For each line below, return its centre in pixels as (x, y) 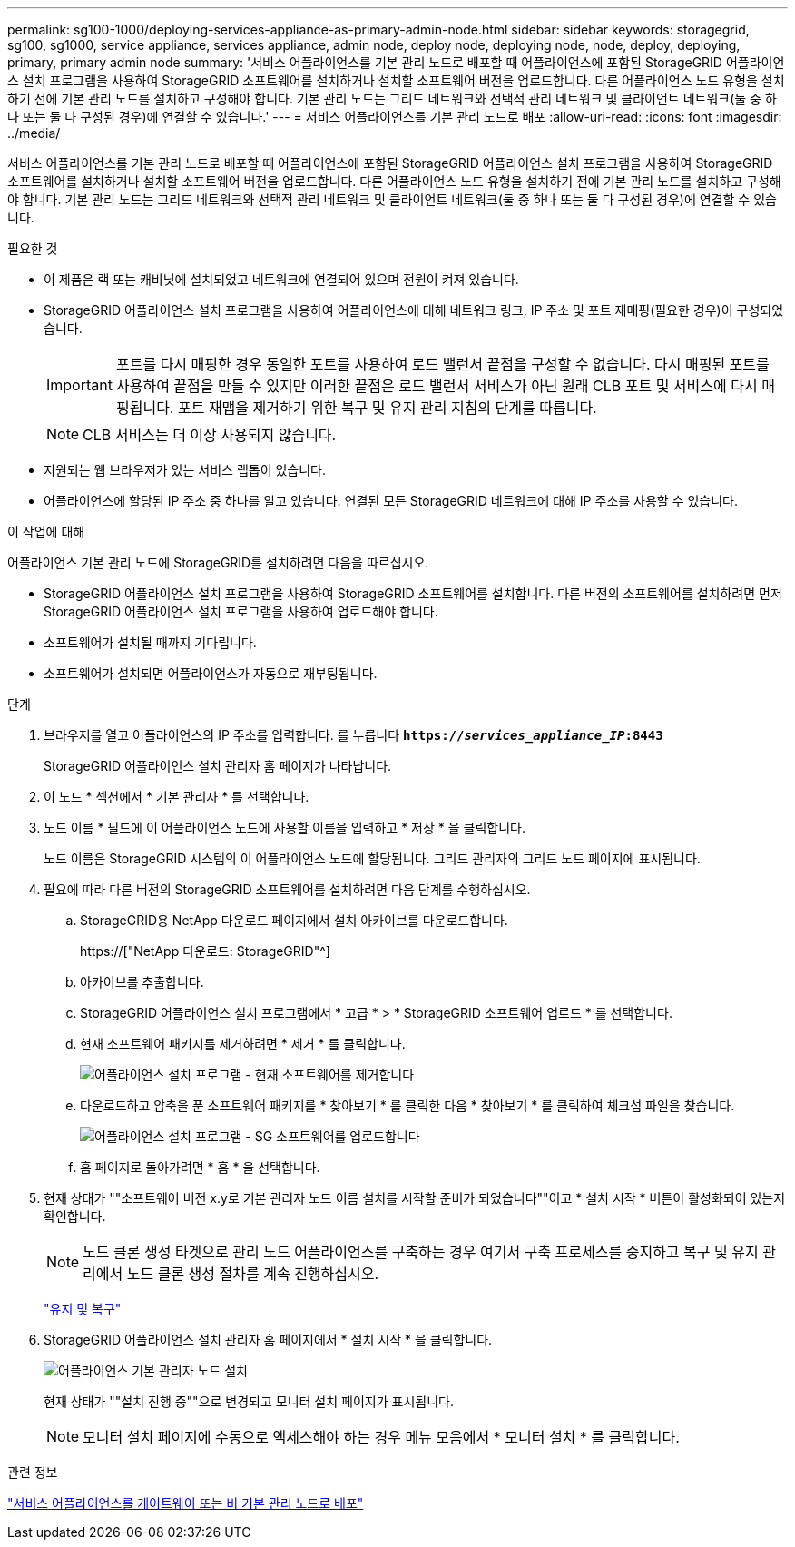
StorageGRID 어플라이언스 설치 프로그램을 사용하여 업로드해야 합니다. (241, 611)
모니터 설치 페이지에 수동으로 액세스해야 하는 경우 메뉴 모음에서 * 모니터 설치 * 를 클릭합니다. (381, 1437)
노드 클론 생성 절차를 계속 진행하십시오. (253, 1274)
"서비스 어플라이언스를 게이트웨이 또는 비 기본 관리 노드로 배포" (186, 1503)
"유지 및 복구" (83, 1309)
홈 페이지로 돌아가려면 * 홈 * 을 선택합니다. (200, 1167)
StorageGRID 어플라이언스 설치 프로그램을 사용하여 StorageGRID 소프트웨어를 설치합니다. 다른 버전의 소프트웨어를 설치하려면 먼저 (413, 593)
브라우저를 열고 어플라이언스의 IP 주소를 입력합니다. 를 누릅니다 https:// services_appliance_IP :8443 (353, 735)
